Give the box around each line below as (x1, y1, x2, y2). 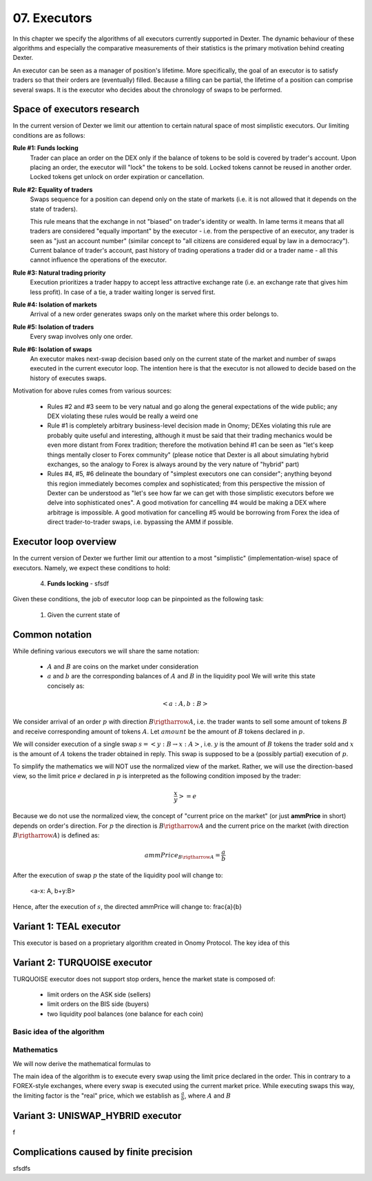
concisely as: (47, 682, 85, 690)
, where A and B (184, 1091, 231, 1100)
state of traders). (30, 205, 79, 213)
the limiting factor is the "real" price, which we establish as (12, 1091, 180, 1100)
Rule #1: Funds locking (12, 144, 79, 152)
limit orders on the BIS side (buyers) (47, 1000, 149, 1008)
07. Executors (12, 10, 92, 25)
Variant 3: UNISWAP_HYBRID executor (12, 1109, 182, 1122)
